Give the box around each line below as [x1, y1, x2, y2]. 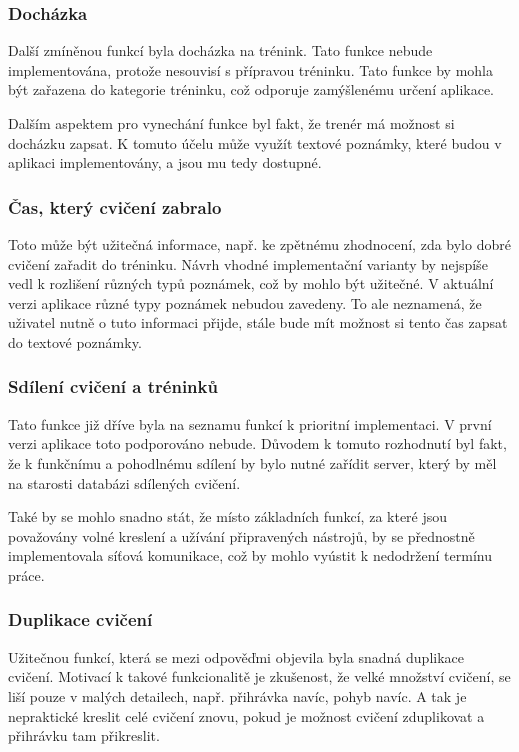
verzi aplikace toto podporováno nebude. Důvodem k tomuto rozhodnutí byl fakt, [8, 433, 507, 454]
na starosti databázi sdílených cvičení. [8, 472, 241, 493]
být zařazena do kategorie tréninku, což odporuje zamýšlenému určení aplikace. [8, 79, 494, 100]
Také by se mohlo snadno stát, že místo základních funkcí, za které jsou [8, 506, 448, 527]
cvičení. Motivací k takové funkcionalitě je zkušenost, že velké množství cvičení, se [8, 666, 511, 687]
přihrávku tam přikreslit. [8, 725, 160, 746]
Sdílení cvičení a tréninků [8, 374, 218, 399]
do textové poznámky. [8, 331, 142, 352]
